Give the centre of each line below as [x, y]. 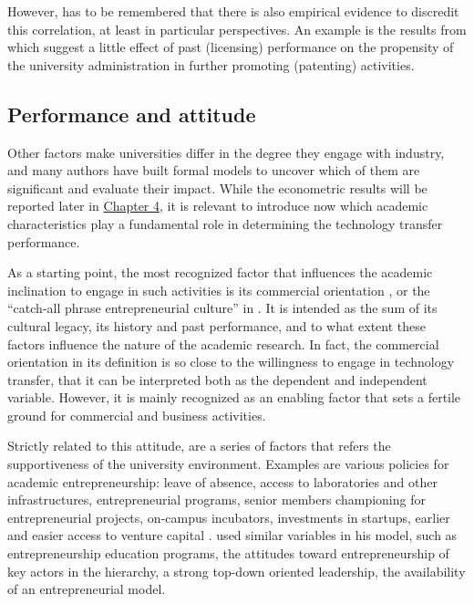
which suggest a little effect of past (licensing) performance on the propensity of [231, 47]
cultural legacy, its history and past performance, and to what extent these [216, 325]
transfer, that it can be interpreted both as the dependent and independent [217, 379]
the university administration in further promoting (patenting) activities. [211, 64]
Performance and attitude [132, 114]
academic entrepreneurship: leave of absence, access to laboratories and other [222, 481]
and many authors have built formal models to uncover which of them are [214, 170]
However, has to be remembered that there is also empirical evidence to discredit [233, 11]
